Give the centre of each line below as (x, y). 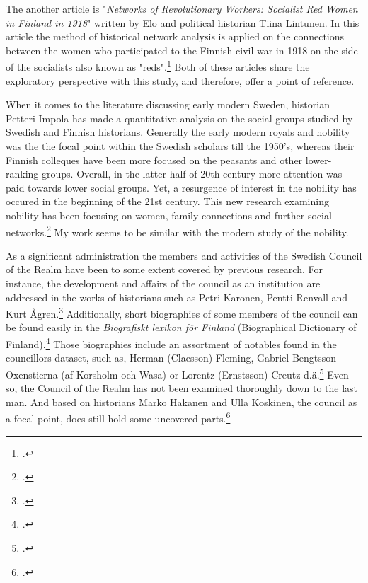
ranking (22, 174)
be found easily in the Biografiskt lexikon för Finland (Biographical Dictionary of (181, 327)
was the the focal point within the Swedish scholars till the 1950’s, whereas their (180, 146)
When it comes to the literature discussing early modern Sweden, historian (168, 104)
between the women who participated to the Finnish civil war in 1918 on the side (182, 50)
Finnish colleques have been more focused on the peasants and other (154, 160)
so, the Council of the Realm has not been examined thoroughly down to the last (182, 388)
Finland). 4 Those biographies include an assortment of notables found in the (171, 343)
